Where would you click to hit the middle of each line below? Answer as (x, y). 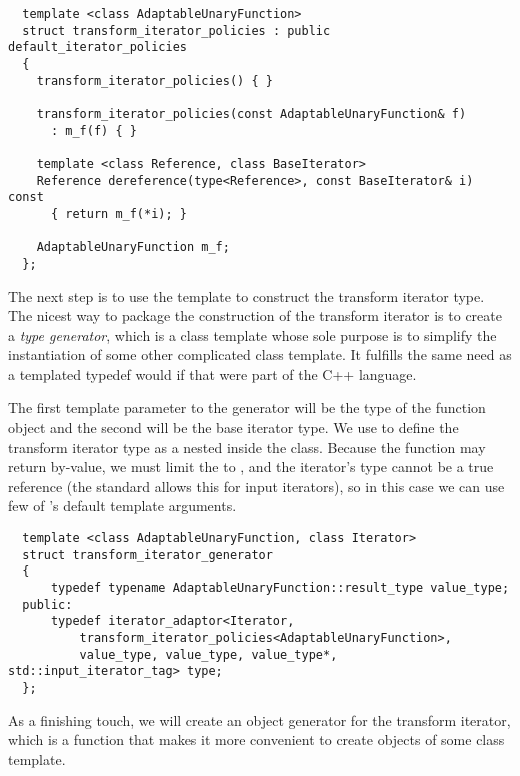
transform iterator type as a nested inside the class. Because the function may (247, 446)
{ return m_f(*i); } (118, 213)
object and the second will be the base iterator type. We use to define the (233, 427)
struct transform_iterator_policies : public (176, 30)
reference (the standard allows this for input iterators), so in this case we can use (256, 485)
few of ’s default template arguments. (122, 505)
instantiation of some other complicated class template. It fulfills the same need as (260, 354)
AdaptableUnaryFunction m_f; (133, 247)
